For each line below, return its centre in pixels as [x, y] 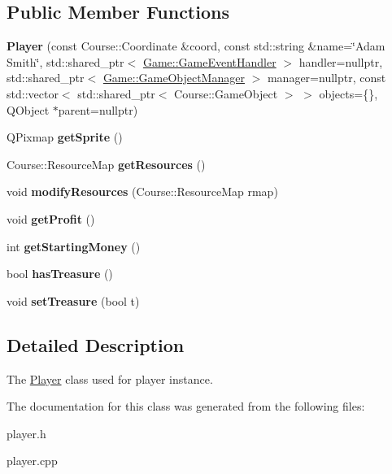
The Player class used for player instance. [110, 378]
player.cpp [32, 461]
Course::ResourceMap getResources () [106, 164]
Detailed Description [96, 344]
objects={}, [348, 93]
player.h [26, 433]
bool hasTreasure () [60, 274]
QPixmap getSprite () [65, 137]
